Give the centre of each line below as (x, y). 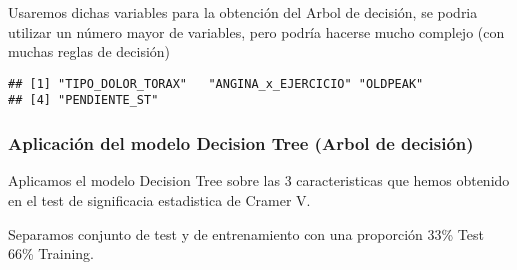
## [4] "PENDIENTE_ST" (83, 100)
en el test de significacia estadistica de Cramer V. (159, 199)
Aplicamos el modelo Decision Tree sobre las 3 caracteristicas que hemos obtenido (259, 180)
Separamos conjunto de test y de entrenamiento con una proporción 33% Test (246, 233)
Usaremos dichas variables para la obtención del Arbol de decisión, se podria (243, 12)
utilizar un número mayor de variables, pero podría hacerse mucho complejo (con (256, 31)
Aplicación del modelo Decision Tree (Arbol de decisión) (241, 143)
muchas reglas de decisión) (89, 51)
